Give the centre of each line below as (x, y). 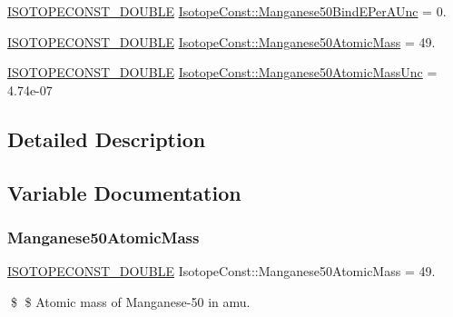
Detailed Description (107, 139)
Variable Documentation (124, 192)
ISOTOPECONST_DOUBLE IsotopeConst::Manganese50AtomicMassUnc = (222, 72)
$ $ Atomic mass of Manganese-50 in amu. (130, 301)
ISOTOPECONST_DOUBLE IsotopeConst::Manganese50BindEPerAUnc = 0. (227, 11)
